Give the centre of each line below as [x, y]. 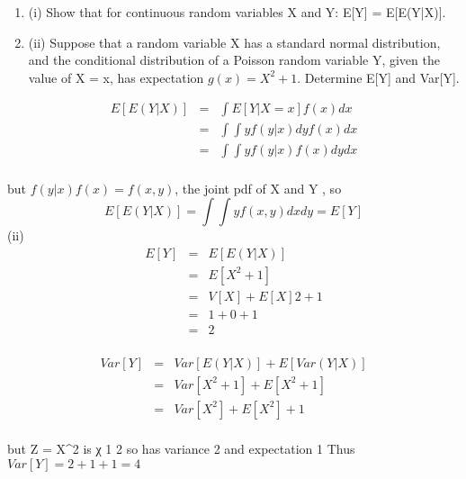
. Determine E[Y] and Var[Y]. [378, 77]
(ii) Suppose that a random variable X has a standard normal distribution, [234, 42]
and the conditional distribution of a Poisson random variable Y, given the [234, 60]
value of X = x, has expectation [116, 77]
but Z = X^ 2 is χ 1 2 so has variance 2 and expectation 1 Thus [181, 448]
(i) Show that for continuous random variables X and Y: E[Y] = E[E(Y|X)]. [237, 12]
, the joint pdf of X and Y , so [258, 188]
